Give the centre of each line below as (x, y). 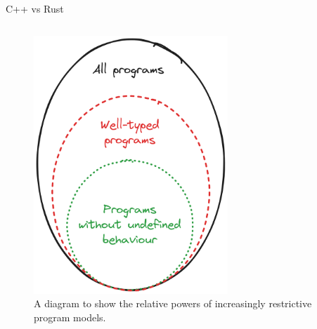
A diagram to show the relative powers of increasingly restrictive (173, 303)
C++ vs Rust (35, 8)
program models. (70, 317)
